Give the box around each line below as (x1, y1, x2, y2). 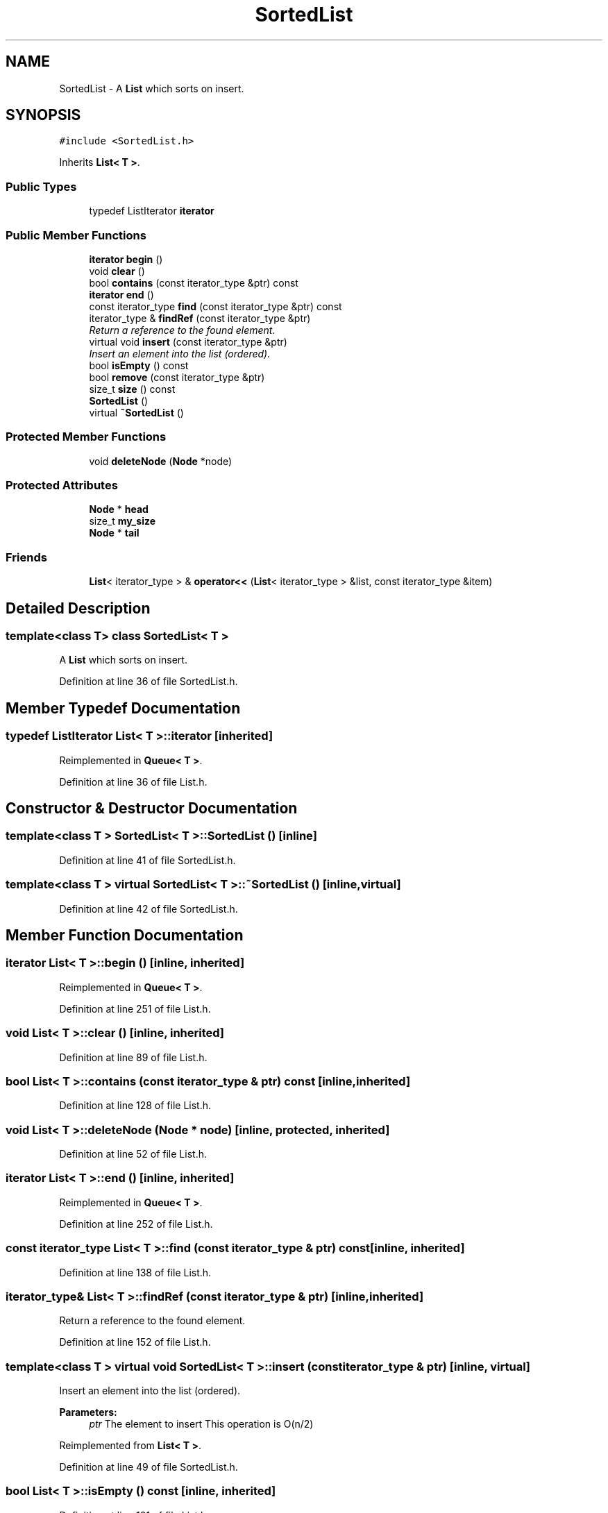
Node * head (89, 503, 149, 516)
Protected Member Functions (6, 430, 167, 444)
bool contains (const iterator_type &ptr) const (89, 276, 298, 289)
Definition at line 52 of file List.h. (59, 1148, 207, 1160)
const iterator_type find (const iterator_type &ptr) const (89, 300, 342, 312)
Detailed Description (6, 599, 151, 617)
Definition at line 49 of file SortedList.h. (59, 1461, 238, 1473)
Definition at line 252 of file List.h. (59, 1217, 213, 1230)
